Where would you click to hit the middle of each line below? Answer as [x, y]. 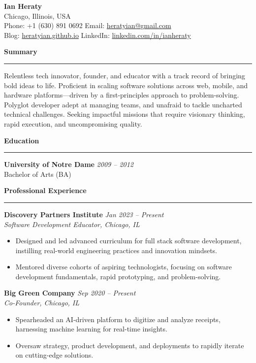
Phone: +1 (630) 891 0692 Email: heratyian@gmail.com [88, 25]
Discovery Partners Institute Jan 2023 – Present [84, 214]
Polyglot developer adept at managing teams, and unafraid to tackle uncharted [123, 104]
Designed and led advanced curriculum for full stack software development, [128, 241]
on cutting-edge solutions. [54, 355]
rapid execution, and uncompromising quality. [73, 123]
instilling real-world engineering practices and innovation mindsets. [116, 250]
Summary [21, 51]
